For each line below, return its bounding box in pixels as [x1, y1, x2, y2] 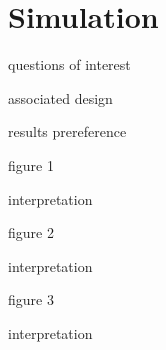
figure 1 [8, 154, 54, 175]
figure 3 [8, 289, 54, 310]
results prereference [8, 121, 127, 142]
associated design [8, 87, 113, 108]
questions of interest [8, 54, 131, 75]
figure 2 [8, 222, 54, 243]
